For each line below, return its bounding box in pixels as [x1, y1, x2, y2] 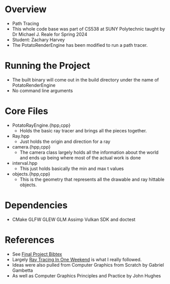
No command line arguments [12, 88, 73, 94]
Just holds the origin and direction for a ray [19, 138, 110, 145]
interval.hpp [12, 160, 38, 166]
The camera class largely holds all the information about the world [19, 149, 159, 155]
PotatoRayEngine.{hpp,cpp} [12, 122, 71, 128]
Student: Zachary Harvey [12, 37, 65, 43]
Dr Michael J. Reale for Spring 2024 [12, 31, 88, 37]
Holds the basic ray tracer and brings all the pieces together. [19, 127, 147, 133]
